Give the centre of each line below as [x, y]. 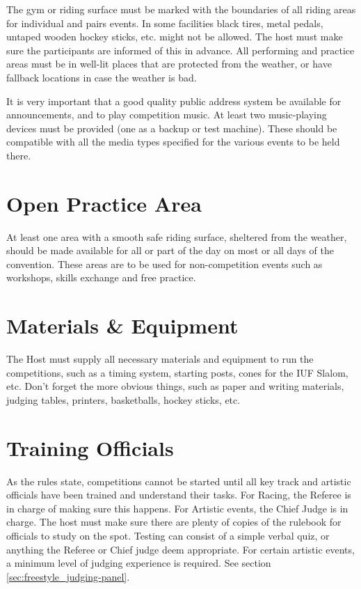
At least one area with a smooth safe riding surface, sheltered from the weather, [177, 236]
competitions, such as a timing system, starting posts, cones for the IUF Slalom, [177, 372]
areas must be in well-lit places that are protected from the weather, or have [169, 64]
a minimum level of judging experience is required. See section [139, 563]
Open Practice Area [104, 203]
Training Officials [90, 447]
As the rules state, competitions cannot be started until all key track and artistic [179, 481]
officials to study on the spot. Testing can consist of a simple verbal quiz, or [168, 536]
